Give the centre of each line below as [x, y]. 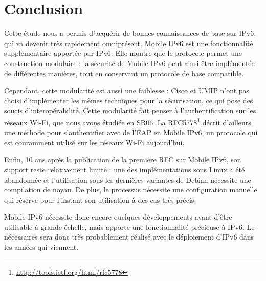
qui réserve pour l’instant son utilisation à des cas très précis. [100, 199]
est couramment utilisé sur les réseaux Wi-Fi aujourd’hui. [94, 142]
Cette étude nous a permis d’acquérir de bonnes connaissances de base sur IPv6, [130, 33]
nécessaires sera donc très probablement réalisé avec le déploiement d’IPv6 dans [129, 237]
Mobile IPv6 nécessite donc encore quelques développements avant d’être [118, 217]
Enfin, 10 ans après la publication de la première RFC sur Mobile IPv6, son [123, 159]
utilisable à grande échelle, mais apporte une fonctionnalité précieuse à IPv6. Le [129, 226]
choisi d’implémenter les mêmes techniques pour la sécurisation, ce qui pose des [129, 100]
